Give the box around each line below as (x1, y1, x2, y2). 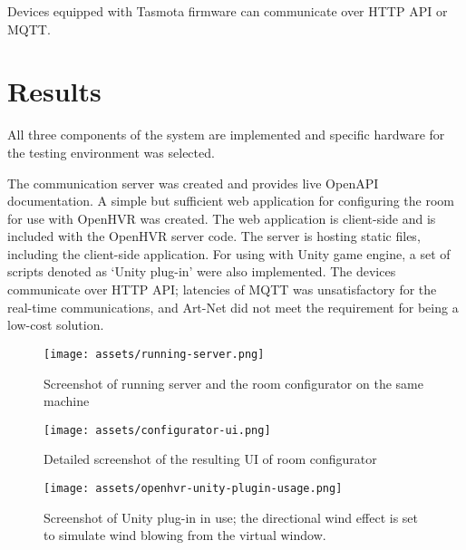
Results (7, 72, 102, 110)
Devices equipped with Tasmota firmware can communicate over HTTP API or (7, 2, 448, 20)
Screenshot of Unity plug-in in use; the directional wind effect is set (44, 507, 418, 526)
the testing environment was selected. (7, 142, 215, 161)
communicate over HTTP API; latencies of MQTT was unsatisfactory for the (7, 280, 437, 299)
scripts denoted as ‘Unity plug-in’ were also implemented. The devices (7, 262, 396, 281)
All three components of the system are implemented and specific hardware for (7, 125, 445, 144)
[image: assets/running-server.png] (44, 347, 265, 361)
